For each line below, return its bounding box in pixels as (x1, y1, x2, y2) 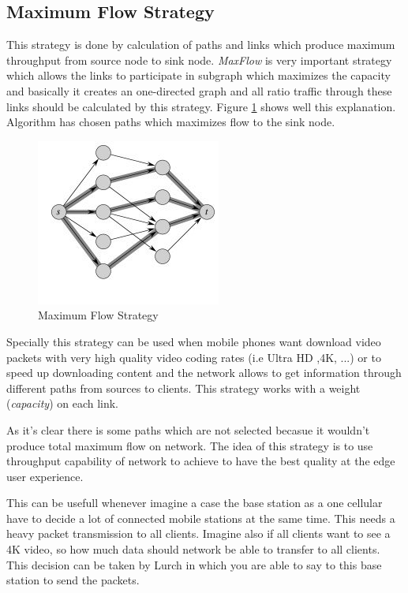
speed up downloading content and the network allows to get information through (6, 364, 402, 381)
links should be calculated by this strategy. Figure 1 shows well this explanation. (6, 98, 396, 114)
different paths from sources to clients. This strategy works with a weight (6, 379, 361, 396)
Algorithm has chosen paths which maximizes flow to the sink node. (6, 114, 335, 130)
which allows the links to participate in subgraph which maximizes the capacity (6, 67, 391, 84)
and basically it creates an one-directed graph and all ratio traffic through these (6, 82, 392, 99)
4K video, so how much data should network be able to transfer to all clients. (6, 541, 380, 558)
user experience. (6, 468, 84, 484)
